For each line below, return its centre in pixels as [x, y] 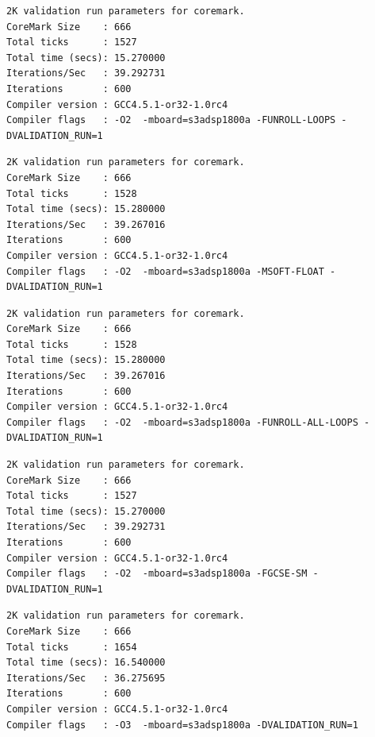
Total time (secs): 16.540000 [86, 663]
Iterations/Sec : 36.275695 [86, 678]
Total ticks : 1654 [72, 647]
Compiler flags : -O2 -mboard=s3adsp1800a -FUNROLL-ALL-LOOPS [182, 422]
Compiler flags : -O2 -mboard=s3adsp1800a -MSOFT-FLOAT [165, 271]
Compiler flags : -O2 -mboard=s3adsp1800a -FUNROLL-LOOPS [171, 120]
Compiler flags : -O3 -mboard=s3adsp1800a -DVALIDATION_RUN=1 [182, 725]
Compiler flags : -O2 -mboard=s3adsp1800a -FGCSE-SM [157, 574]
